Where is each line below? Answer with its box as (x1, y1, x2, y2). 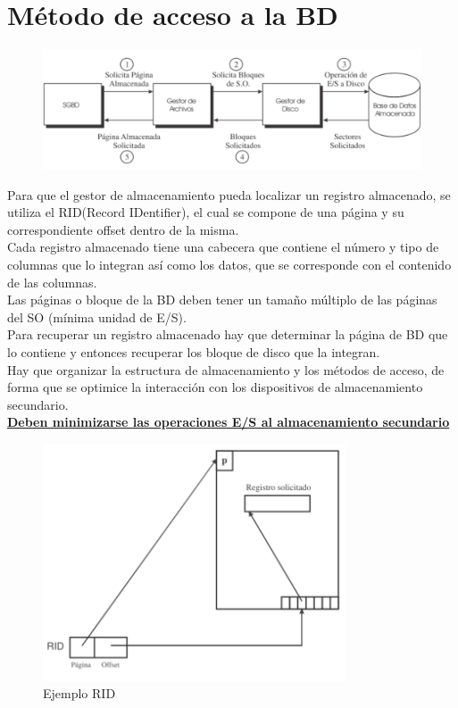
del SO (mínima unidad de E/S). (7, 307, 187, 326)
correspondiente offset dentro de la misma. (7, 220, 239, 238)
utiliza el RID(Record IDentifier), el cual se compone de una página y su (7, 203, 404, 221)
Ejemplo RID (43, 684, 116, 703)
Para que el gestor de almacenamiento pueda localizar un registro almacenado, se (7, 185, 451, 204)
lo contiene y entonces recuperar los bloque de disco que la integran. (7, 343, 380, 362)
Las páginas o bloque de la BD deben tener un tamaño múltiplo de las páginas (7, 290, 437, 309)
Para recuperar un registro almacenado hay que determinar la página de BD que (7, 325, 448, 344)
